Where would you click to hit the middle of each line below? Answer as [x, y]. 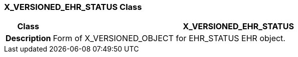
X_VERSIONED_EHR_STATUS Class [73, 7]
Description [28, 38]
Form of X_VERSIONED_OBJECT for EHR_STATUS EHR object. [169, 38]
